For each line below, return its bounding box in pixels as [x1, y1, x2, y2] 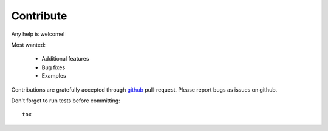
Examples [41, 72, 66, 79]
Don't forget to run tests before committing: [11, 97, 121, 104]
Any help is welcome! [11, 30, 65, 38]
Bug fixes [41, 64, 66, 71]
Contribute [11, 9, 67, 22]
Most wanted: [11, 41, 46, 49]
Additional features [41, 55, 89, 62]
